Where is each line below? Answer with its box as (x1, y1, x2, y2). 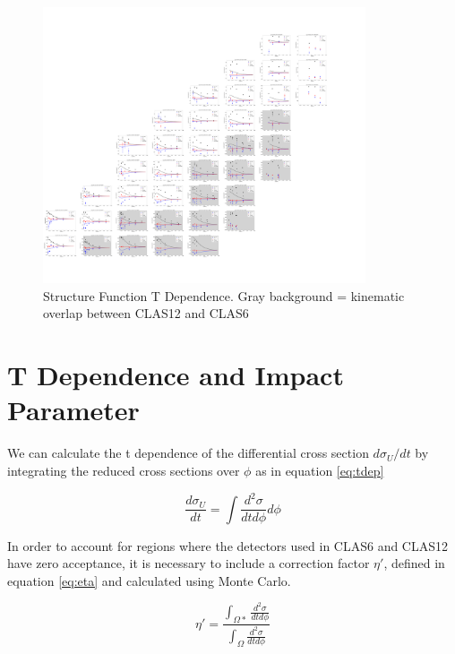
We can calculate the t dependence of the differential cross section (7, 443, 369, 462)
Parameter (7, 392, 140, 428)
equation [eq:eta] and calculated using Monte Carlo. (7, 571, 291, 589)
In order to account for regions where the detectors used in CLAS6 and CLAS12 (7, 536, 448, 555)
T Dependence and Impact (7, 357, 344, 393)
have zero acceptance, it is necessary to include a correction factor (7, 554, 370, 572)
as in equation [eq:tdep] (255, 460, 384, 479)
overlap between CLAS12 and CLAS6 (43, 304, 249, 323)
